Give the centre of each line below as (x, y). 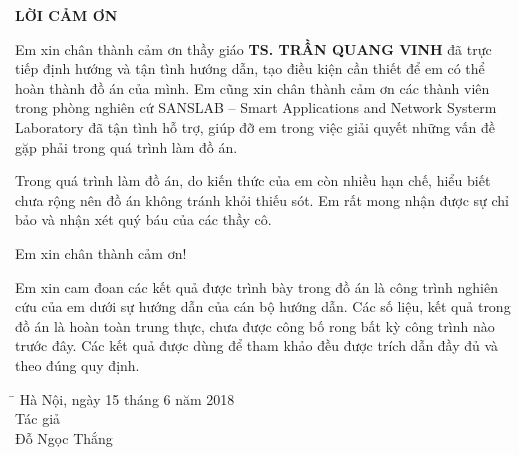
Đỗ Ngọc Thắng (64, 437)
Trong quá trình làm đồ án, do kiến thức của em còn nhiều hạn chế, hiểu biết (253, 180)
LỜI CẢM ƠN (66, 15)
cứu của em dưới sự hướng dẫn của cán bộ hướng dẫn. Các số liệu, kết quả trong (263, 306)
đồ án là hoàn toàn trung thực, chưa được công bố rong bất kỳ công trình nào (255, 325)
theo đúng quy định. (77, 364)
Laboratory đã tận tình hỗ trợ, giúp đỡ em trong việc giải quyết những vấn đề (255, 126)
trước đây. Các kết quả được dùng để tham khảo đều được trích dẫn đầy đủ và (257, 345)
